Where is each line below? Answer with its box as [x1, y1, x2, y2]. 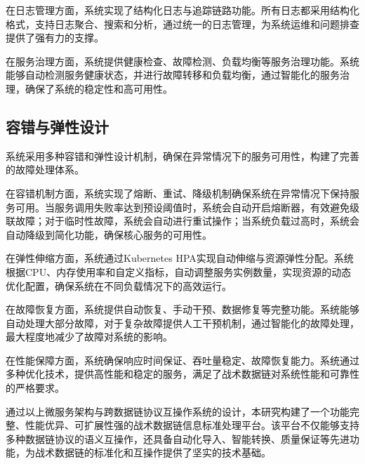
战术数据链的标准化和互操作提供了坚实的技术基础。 [34, 445, 271, 460]
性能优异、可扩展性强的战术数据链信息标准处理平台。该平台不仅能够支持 [25, 418, 359, 432]
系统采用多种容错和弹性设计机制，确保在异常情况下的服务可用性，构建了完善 [6, 148, 359, 163]
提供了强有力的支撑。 [6, 30, 104, 45]
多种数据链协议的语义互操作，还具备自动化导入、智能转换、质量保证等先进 [6, 431, 350, 446]
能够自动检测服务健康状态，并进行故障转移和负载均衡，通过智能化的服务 [6, 67, 340, 82]
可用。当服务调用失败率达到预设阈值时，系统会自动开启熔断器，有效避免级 [15, 199, 359, 214]
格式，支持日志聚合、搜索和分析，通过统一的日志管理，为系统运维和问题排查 [6, 16, 359, 31]
